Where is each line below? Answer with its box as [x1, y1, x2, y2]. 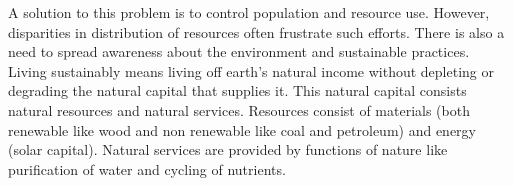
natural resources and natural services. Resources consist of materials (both [8, 99, 470, 120]
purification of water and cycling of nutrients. [8, 158, 286, 179]
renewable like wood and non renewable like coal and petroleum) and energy [8, 119, 476, 140]
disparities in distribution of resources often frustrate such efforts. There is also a [8, 21, 505, 42]
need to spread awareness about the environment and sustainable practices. [8, 41, 470, 62]
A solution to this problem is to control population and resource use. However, [8, 2, 490, 22]
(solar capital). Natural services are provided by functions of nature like [8, 139, 448, 160]
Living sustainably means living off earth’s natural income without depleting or [8, 60, 494, 81]
